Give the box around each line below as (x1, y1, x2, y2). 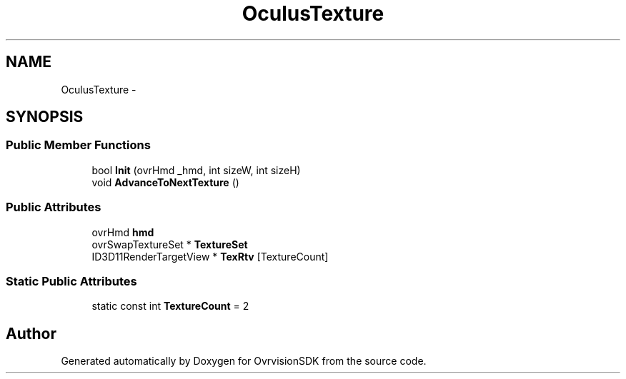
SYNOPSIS (6, 108, 84, 126)
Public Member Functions (6, 138, 151, 153)
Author (6, 324, 56, 343)
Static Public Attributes (6, 273, 137, 288)
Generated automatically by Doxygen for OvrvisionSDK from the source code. (61, 355, 427, 368)
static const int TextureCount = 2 (91, 300, 249, 313)
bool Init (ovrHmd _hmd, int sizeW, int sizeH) (91, 163, 301, 176)
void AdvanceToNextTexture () (91, 176, 239, 188)
